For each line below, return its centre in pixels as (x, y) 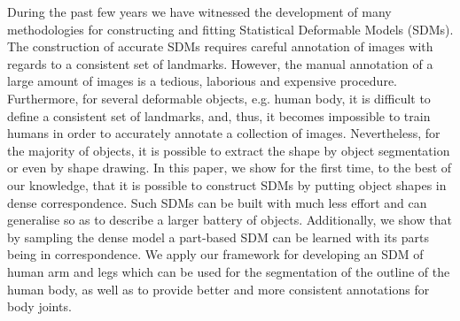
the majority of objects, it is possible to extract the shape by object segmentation (229, 150)
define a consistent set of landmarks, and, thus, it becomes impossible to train (219, 115)
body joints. (39, 306)
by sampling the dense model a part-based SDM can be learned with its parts (218, 237)
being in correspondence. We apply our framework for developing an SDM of (215, 254)
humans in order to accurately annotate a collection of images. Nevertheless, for (224, 133)
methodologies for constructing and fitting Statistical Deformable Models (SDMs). (230, 29)
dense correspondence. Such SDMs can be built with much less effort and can (217, 202)
